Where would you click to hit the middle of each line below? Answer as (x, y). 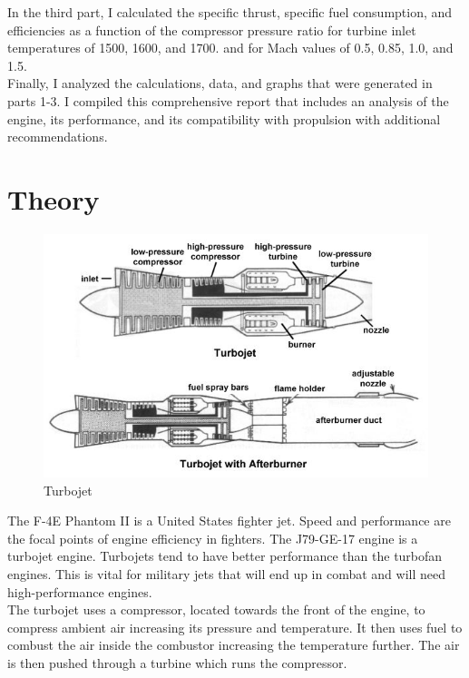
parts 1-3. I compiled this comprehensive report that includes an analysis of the (228, 100)
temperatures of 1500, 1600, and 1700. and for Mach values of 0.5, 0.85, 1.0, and (230, 48)
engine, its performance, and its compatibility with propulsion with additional (224, 118)
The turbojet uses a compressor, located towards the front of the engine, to (216, 609)
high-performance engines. (80, 591)
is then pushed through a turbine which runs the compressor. (177, 662)
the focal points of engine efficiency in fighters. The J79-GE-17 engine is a (213, 538)
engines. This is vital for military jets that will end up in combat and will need (227, 574)
